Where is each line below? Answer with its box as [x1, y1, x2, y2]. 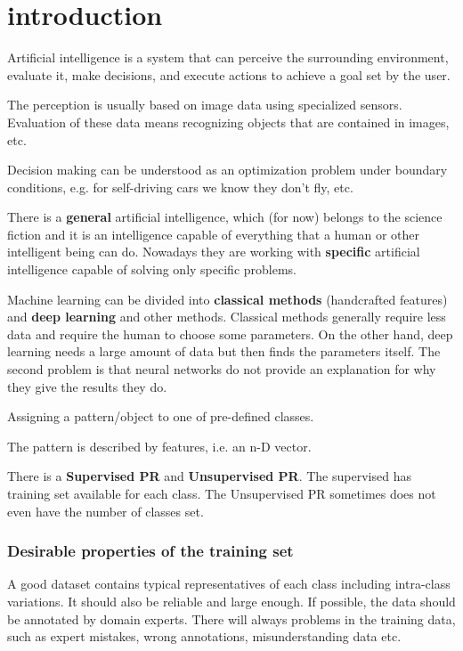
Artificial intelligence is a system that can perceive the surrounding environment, [7, 48, 449, 67]
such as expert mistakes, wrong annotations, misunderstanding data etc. [7, 627, 402, 646]
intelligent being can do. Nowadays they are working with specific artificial [7, 242, 420, 261]
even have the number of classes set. [7, 501, 204, 520]
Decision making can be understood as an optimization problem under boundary [7, 160, 448, 179]
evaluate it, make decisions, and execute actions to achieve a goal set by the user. [7, 65, 451, 84]
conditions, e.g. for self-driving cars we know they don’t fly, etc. [7, 177, 353, 196]
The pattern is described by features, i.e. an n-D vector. [7, 436, 312, 455]
